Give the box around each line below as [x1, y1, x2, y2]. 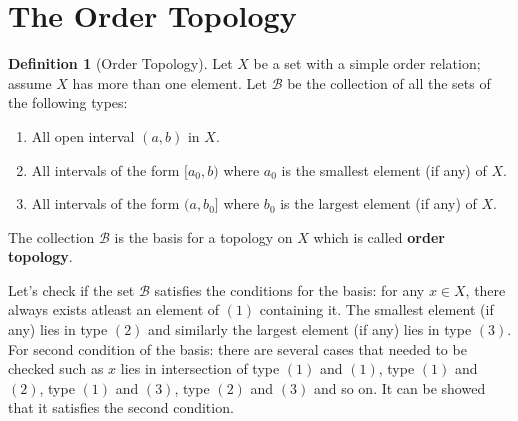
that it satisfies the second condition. [8, 397, 234, 418]
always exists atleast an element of [8, 299, 220, 320]
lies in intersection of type [120, 358, 280, 379]
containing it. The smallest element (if [259, 299, 494, 320]
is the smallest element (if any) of [281, 159, 487, 180]
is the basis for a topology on [114, 226, 293, 247]
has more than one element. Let [72, 72, 267, 93]
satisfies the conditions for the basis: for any [154, 279, 425, 300]
